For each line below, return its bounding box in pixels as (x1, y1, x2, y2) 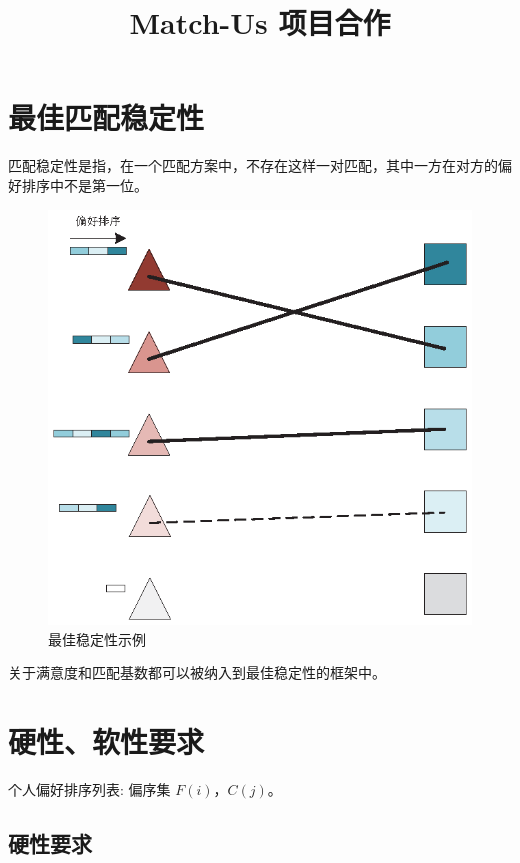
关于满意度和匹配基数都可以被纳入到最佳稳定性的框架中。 (8, 662, 386, 683)
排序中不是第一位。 (21, 174, 148, 195)
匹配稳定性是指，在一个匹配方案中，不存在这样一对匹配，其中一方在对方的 (8, 155, 498, 176)
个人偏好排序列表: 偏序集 (8, 779, 171, 800)
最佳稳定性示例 (48, 628, 146, 649)
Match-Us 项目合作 (129, 2, 391, 43)
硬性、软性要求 (8, 721, 205, 762)
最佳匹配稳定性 (8, 97, 205, 138)
